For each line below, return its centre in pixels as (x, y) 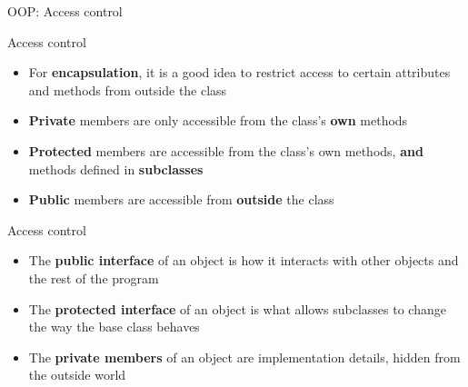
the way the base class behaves (114, 327)
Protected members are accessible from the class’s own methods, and (226, 150)
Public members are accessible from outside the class (181, 199)
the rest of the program (94, 278)
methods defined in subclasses (116, 169)
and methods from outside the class (128, 89)
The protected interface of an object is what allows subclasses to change (237, 308)
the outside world (77, 375)
